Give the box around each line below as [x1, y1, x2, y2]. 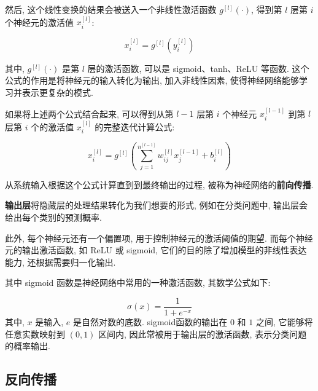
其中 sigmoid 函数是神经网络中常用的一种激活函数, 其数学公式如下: [5, 276, 271, 289]
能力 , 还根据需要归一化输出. [5, 255, 116, 268]
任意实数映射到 [5, 327, 65, 340]
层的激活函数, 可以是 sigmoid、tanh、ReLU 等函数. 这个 [87, 61, 309, 74]
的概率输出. [5, 339, 50, 352]
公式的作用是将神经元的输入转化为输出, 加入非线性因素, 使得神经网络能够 [5, 74, 300, 87]
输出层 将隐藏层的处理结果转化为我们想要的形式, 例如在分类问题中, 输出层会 [5, 199, 308, 211]
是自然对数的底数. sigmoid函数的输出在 [72, 315, 228, 328]
